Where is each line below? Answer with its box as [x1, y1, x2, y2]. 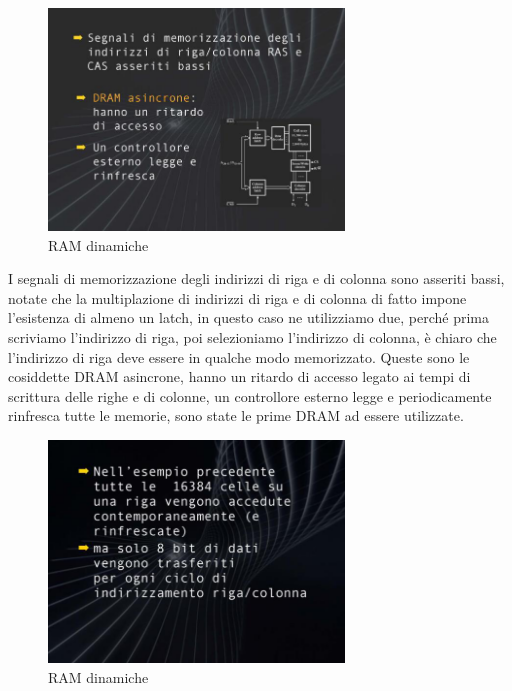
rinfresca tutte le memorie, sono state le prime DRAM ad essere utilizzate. [8, 405, 464, 426]
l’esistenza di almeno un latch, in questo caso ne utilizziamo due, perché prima [8, 307, 490, 328]
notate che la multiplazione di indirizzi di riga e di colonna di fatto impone [8, 287, 467, 308]
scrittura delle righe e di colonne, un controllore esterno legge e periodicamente [8, 385, 492, 406]
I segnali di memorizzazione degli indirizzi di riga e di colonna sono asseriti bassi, [8, 268, 505, 289]
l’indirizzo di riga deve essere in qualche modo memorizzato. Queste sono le [8, 346, 470, 367]
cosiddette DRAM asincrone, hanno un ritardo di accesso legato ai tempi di [8, 366, 471, 387]
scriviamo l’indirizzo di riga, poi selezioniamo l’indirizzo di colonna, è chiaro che [8, 326, 497, 347]
